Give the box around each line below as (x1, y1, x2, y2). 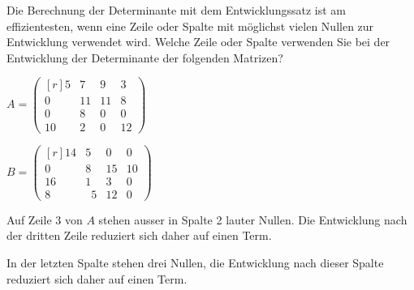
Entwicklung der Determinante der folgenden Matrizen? (6, 49, 283, 66)
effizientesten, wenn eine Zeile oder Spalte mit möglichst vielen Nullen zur (6, 17, 374, 34)
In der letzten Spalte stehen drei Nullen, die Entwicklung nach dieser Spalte (6, 254, 384, 271)
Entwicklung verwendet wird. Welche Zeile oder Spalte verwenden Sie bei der (6, 33, 390, 50)
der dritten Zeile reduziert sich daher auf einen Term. (6, 227, 272, 244)
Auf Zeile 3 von (6, 211, 83, 228)
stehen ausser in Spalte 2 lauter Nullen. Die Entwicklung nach (98, 211, 408, 228)
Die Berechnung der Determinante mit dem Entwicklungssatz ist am (6, 2, 346, 18)
